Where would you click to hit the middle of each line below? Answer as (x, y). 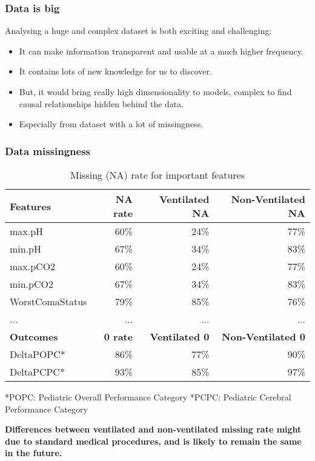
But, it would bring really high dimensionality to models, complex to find (155, 91)
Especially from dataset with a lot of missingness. (111, 124)
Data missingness (48, 151)
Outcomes (34, 337)
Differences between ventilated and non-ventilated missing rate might (153, 429)
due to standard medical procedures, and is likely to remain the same (153, 441)
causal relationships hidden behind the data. (101, 103)
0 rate (118, 337)
